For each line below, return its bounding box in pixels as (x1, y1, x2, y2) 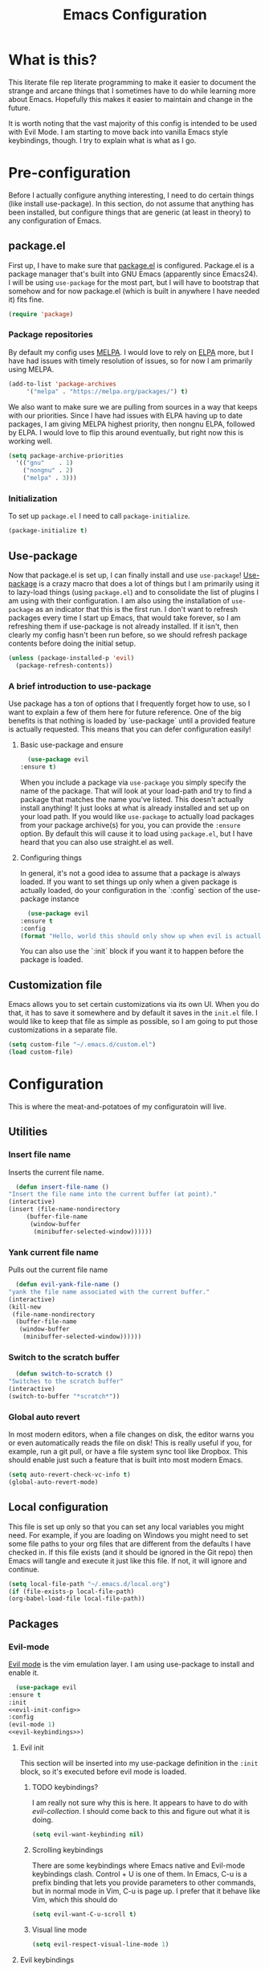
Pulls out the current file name (8, 1265, 108, 1274)
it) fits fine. (8, 295, 44, 304)
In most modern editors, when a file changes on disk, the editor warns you (8, 1429, 255, 1439)
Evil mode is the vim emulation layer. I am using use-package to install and (8, 1659, 255, 1669)
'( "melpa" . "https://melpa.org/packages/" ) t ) (26, 387, 189, 395)
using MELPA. (8, 364, 55, 374)
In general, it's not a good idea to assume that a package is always (19, 868, 241, 878)
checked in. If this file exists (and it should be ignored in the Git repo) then (8, 1547, 253, 1557)
